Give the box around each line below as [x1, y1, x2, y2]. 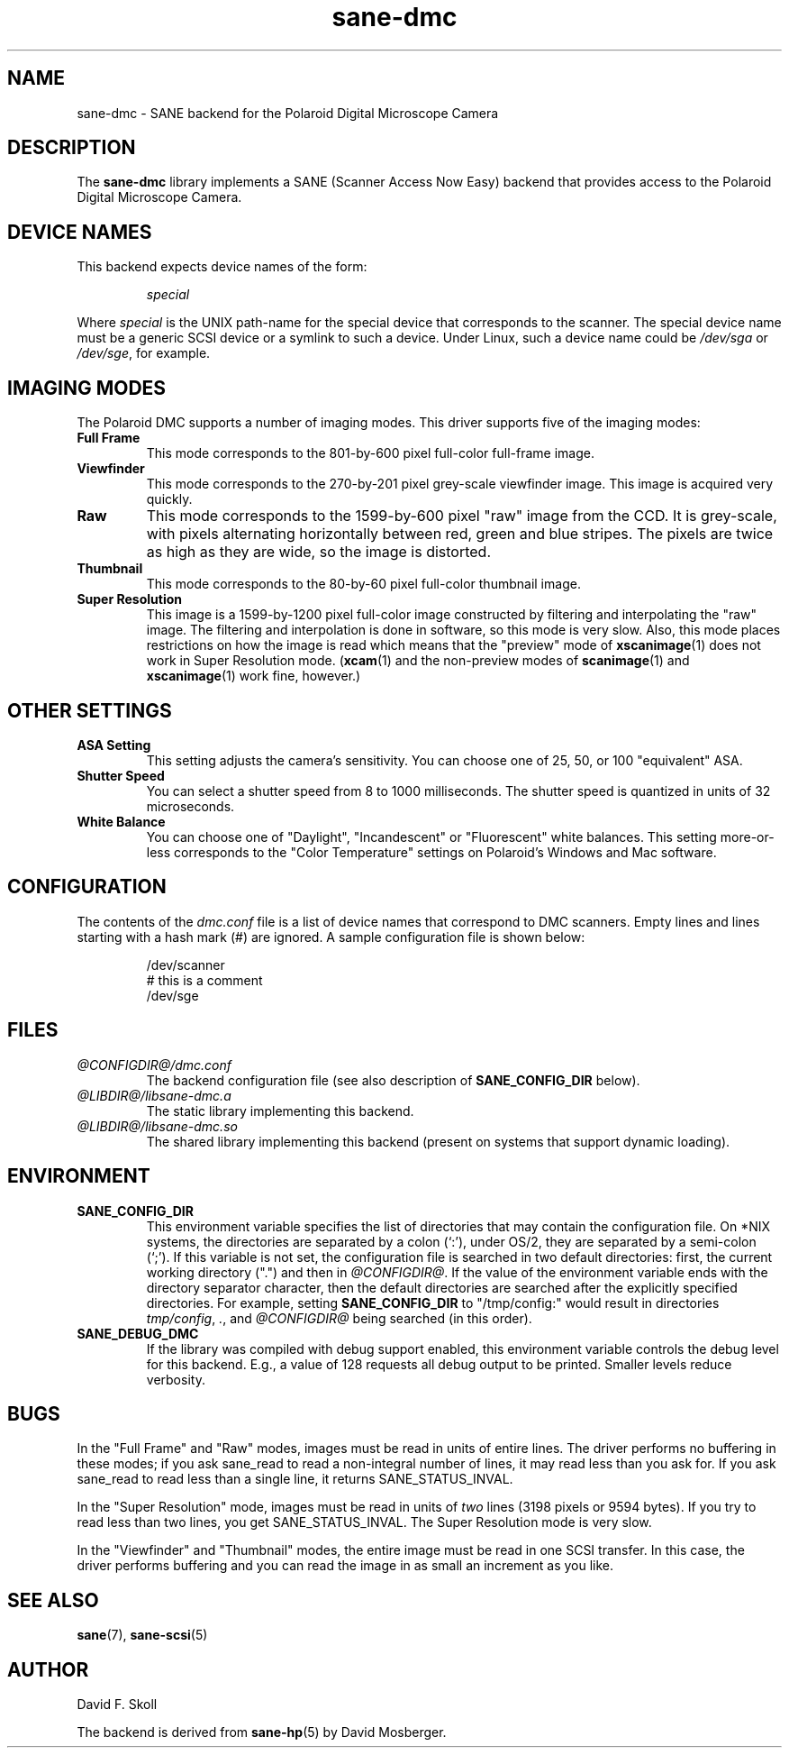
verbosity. [146, 1371, 205, 1387]
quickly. [146, 491, 193, 507]
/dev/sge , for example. [77, 345, 211, 361]
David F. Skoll [77, 1696, 158, 1713]
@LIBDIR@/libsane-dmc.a [77, 1087, 231, 1103]
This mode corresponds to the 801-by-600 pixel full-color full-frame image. [146, 445, 594, 462]
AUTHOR [7, 1658, 89, 1681]
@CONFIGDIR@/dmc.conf [77, 1056, 232, 1073]
